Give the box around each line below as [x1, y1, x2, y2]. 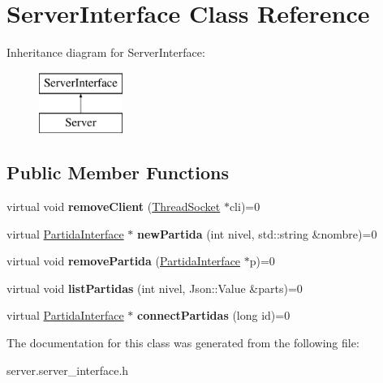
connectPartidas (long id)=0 [136, 307, 290, 324]
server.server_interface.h [6, 361, 129, 378]
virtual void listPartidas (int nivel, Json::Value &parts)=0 [6, 279, 303, 296]
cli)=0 [229, 198, 260, 215]
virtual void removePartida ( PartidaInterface [6, 252, 241, 269]
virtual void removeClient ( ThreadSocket [6, 198, 221, 215]
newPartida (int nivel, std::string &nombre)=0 [136, 225, 377, 242]
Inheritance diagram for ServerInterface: [6, 44, 205, 61]
